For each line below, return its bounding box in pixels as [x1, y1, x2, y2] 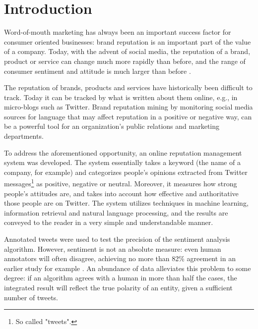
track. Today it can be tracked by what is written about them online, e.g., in [4, 92, 238, 102]
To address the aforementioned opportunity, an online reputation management [4, 147, 242, 158]
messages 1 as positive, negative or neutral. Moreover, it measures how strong [4, 177, 237, 189]
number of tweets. [4, 292, 58, 302]
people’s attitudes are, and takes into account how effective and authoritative [4, 188, 239, 198]
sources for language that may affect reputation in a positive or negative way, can [4, 111, 252, 121]
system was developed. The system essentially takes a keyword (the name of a [4, 157, 241, 167]
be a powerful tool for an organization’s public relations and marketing [4, 121, 220, 131]
